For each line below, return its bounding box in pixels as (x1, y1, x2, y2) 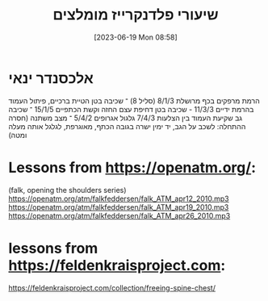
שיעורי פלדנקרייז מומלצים (52, 6, 220, 24)
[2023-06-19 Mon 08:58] (94, 32, 178, 42)
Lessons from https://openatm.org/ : (8, 158, 257, 177)
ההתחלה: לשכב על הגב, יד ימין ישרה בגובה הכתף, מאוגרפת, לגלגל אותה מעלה (8, 121, 246, 131)
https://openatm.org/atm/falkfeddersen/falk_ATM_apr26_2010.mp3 (8, 211, 231, 220)
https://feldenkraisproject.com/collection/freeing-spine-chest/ (8, 282, 216, 292)
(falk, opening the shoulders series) (8, 185, 127, 194)
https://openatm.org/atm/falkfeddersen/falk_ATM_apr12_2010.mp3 (8, 194, 229, 203)
